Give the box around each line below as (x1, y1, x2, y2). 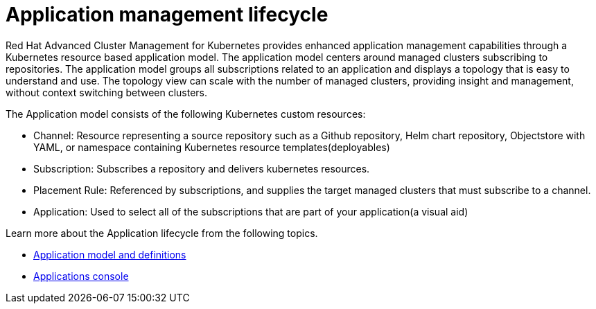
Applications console (33, 270, 129, 282)
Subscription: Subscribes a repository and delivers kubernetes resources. (33, 162, 370, 175)
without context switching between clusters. (6, 86, 208, 98)
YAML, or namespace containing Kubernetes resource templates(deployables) (33, 141, 390, 153)
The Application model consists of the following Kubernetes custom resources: (6, 107, 366, 120)
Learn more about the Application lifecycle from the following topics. (6, 227, 318, 239)
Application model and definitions (33, 248, 186, 261)
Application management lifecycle (6, 3, 328, 26)
